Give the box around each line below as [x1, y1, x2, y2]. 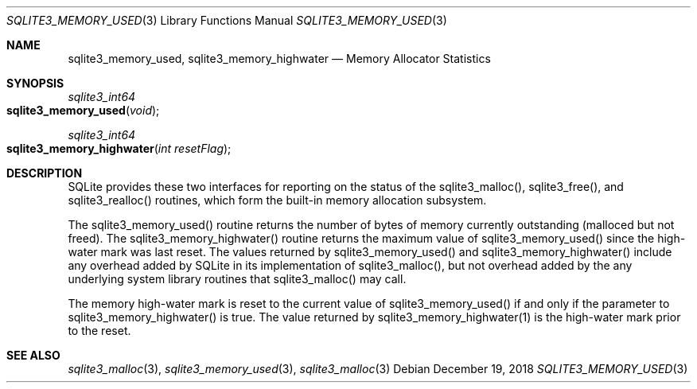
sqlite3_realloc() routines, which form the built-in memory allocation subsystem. [68, 193, 487, 207]
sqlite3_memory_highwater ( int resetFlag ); [6, 142, 232, 155]
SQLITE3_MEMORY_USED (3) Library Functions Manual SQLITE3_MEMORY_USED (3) [6, 14, 447, 27]
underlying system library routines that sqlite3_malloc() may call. [68, 272, 407, 286]
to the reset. [68, 324, 131, 337]
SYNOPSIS [6, 76, 64, 90]
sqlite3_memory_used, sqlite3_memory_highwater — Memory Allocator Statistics [68, 52, 491, 65]
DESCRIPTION [6, 166, 83, 180]
